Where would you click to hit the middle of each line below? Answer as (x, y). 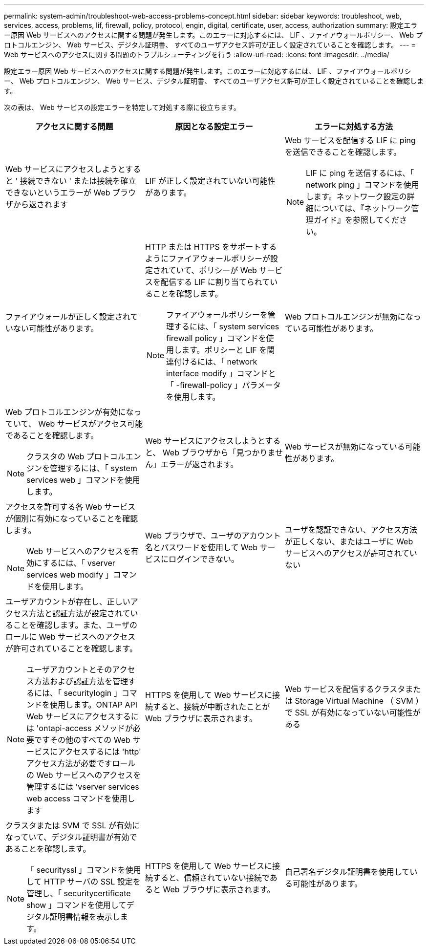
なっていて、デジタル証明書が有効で (71, 837)
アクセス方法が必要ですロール (81, 763)
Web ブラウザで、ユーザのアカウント (213, 536)
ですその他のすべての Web (82, 740)
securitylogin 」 (93, 693)
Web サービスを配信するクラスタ (345, 689)
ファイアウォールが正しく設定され (68, 317)
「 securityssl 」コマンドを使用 (84, 870)
